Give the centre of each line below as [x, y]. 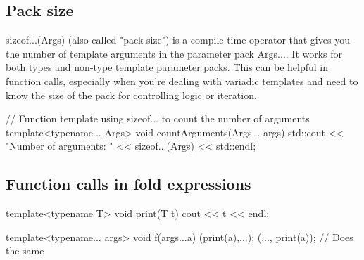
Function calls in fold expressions [128, 184]
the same [25, 251]
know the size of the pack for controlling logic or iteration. [131, 95]
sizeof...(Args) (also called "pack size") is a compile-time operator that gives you [178, 40]
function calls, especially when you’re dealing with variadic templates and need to [182, 80]
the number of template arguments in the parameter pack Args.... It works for [174, 53]
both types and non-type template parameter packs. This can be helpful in [167, 67]
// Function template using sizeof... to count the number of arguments [158, 118]
